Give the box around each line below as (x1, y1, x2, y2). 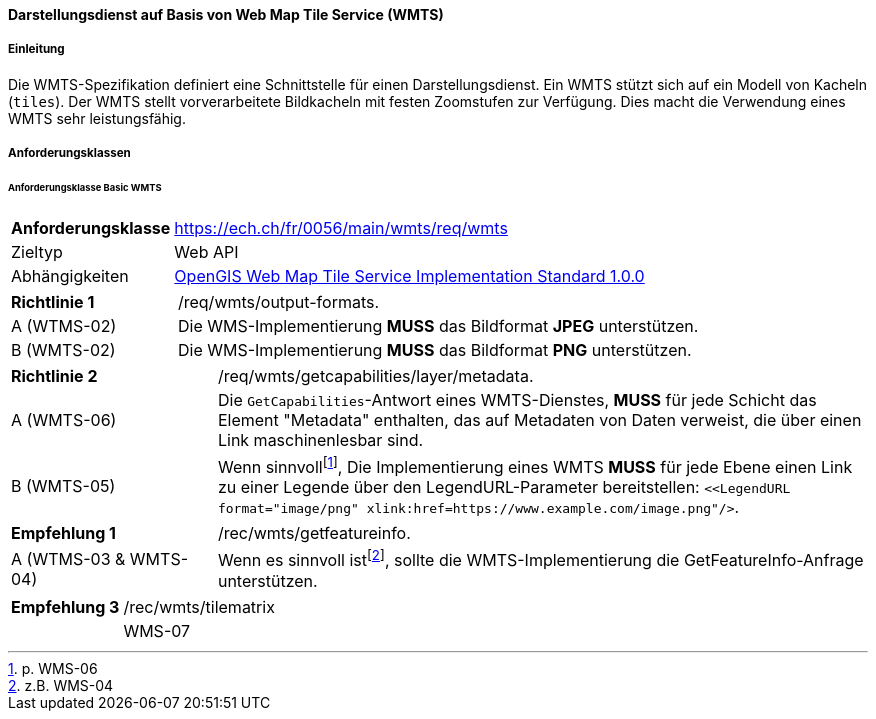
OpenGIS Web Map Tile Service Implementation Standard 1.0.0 (174, 265, 645, 286)
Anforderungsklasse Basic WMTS (8, 182, 162, 194)
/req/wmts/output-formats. (177, 291, 380, 312)
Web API (174, 241, 239, 262)
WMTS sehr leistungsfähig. (8, 109, 186, 127)
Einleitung (8, 42, 65, 57)
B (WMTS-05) (11, 475, 116, 496)
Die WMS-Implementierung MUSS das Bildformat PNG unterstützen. (177, 339, 692, 360)
